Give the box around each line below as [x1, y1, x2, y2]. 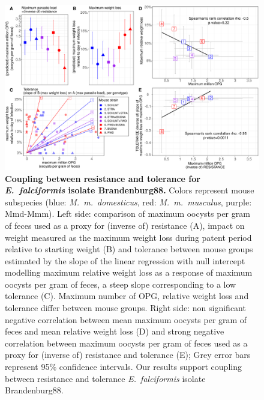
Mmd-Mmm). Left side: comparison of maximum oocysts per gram [5, 207, 250, 220]
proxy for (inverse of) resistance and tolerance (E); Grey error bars [5, 348, 251, 361]
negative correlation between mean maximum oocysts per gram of [5, 313, 247, 326]
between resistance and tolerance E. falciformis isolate [5, 372, 206, 384]
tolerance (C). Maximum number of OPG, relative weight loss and [5, 289, 249, 302]
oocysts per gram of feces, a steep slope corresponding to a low [5, 277, 236, 290]
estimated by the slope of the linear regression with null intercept [5, 254, 245, 267]
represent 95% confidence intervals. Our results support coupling [5, 360, 242, 373]
